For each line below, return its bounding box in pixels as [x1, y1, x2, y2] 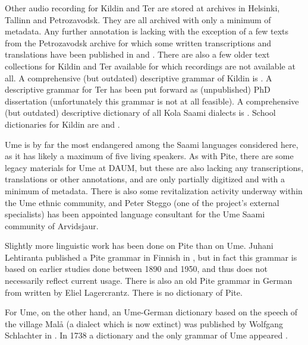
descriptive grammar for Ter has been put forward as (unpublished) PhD [5, 83, 271, 96]
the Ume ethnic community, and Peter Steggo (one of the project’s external [5, 196, 279, 208]
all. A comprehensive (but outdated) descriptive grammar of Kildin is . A [5, 71, 272, 84]
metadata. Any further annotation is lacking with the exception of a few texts [5, 25, 289, 37]
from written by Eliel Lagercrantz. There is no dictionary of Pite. [5, 286, 243, 298]
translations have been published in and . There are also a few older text [5, 48, 270, 61]
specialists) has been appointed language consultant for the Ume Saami [5, 208, 265, 220]
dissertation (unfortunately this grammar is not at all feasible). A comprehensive [5, 94, 299, 107]
